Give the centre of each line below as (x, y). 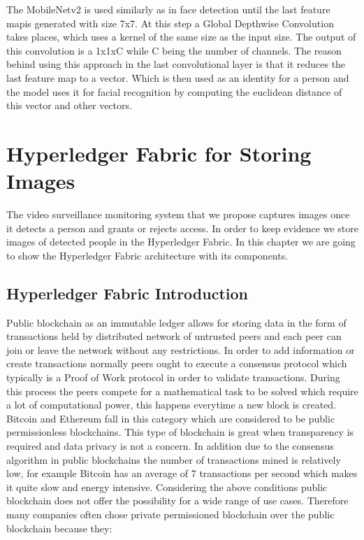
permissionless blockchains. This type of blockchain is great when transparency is (180, 432)
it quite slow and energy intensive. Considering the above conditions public (167, 486)
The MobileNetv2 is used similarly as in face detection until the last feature (168, 9)
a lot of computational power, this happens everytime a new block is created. (172, 405)
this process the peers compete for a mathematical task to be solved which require (182, 391)
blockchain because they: (59, 528)
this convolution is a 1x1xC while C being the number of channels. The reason (174, 50)
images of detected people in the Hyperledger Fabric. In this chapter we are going (181, 242)
